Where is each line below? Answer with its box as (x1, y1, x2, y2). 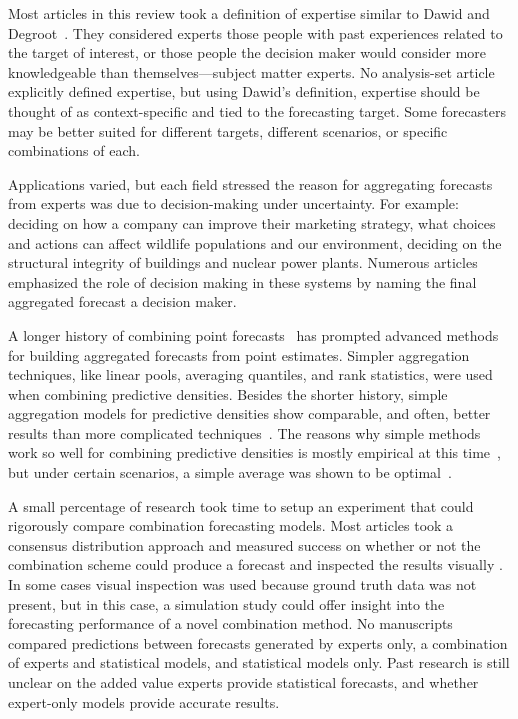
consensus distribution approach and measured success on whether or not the (8, 534, 481, 555)
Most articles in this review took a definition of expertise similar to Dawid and (8, 3, 490, 23)
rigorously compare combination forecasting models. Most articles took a (8, 515, 454, 536)
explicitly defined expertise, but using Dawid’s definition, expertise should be (8, 81, 480, 102)
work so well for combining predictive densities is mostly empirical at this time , (8, 442, 501, 463)
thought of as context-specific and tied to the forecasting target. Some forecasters (8, 100, 506, 121)
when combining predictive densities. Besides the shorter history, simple (8, 383, 448, 404)
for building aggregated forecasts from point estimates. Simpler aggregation (8, 344, 470, 365)
